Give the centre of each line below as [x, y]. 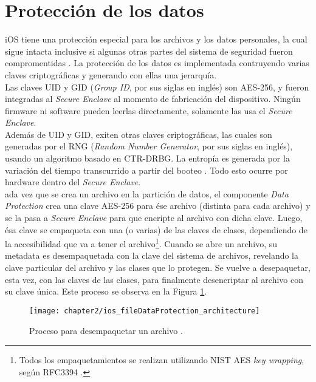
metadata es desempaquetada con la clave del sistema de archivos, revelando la [152, 255]
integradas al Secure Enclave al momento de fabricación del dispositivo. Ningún [153, 99]
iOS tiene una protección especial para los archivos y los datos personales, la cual [156, 39]
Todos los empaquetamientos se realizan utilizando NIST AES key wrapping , [162, 360]
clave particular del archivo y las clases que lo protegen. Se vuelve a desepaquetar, [158, 268]
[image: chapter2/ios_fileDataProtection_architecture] [145, 311]
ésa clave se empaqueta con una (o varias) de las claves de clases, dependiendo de [156, 229]
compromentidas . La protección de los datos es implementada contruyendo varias [157, 63]
